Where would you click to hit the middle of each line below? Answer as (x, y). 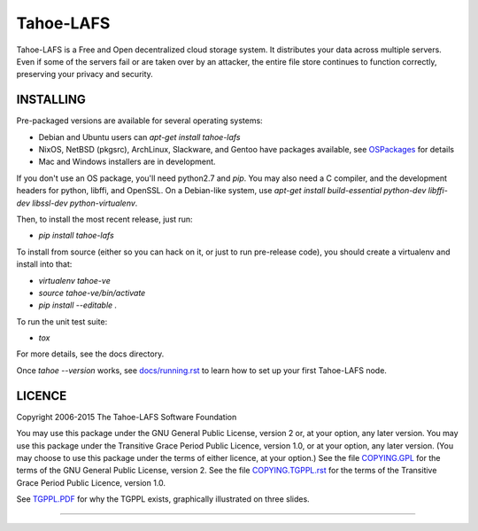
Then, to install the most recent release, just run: (105, 219)
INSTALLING (51, 100)
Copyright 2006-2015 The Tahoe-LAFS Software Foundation (127, 417)
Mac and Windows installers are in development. (127, 162)
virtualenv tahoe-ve (74, 280)
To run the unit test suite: (62, 321)
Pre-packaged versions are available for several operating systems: (139, 121)
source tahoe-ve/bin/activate (92, 293)
